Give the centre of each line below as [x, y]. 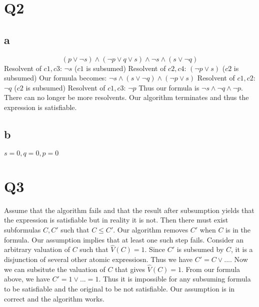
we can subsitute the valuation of [55, 269]
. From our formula [211, 269]
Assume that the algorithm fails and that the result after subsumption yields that [129, 210]
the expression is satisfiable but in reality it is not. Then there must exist [116, 220]
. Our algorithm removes [151, 230]
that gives [130, 269]
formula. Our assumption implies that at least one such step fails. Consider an [124, 239]
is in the [238, 230]
